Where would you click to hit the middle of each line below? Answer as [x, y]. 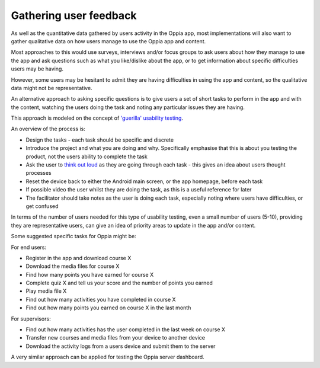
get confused [42, 206]
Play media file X [46, 291]
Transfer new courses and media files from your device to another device [116, 338]
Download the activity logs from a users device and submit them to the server [121, 346]
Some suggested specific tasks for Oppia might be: [73, 236]
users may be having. [37, 69]
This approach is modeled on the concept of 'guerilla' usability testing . [97, 118]
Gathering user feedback [74, 15]
